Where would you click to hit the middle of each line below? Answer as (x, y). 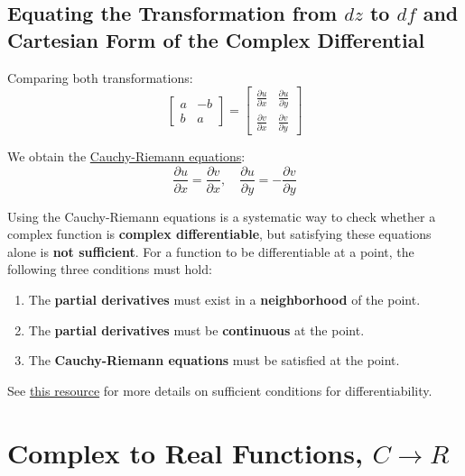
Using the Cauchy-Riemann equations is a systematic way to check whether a (222, 216)
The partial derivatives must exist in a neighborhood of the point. (224, 299)
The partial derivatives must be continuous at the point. (196, 330)
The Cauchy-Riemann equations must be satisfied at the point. (214, 360)
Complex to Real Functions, (185, 452)
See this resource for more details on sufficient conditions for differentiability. (220, 390)
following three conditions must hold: (110, 269)
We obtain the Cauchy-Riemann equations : (126, 156)
